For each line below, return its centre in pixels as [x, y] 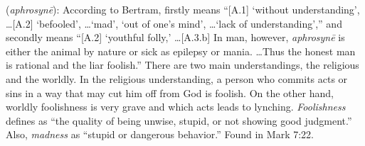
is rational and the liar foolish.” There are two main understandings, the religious [182, 65]
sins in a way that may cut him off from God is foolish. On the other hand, [170, 92]
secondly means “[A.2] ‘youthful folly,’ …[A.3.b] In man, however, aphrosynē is [175, 37]
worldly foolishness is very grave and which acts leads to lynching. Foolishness [176, 107]
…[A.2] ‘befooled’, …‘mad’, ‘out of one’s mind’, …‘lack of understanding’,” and [174, 23]
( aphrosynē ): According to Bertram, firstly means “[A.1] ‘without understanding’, [183, 9]
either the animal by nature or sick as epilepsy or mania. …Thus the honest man [181, 51]
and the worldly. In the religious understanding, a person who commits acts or [177, 78]
